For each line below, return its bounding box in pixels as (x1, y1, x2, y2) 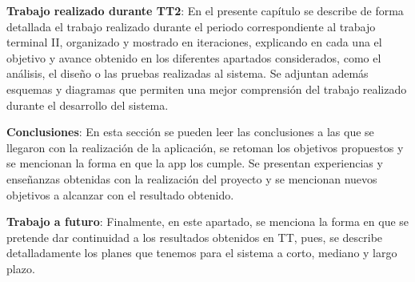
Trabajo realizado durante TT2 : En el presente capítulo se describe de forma (6, 2, 404, 18)
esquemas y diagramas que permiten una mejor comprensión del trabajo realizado (6, 80, 407, 97)
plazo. (6, 260, 35, 276)
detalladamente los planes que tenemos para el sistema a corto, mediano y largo (6, 244, 397, 261)
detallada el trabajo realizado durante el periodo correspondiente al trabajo (6, 18, 376, 34)
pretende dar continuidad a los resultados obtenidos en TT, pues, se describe (6, 228, 383, 245)
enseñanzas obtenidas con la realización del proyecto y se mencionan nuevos (6, 170, 377, 187)
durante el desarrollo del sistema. (6, 96, 169, 113)
